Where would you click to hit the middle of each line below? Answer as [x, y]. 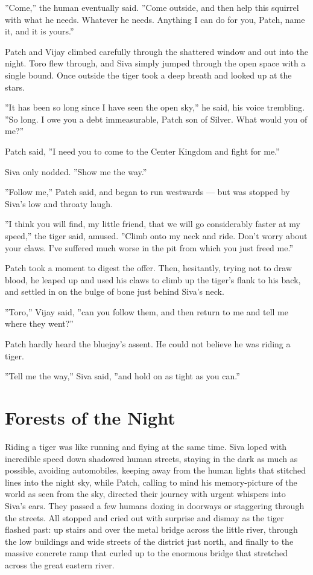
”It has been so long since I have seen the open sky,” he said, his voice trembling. [155, 107]
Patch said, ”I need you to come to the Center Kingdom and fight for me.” [142, 151]
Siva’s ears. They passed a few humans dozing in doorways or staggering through [155, 505]
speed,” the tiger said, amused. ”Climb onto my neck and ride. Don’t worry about [156, 235]
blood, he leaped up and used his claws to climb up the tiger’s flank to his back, [153, 279]
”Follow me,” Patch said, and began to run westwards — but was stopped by [147, 192]
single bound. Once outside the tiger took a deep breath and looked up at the [148, 75]
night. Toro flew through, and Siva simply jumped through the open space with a [155, 63]
